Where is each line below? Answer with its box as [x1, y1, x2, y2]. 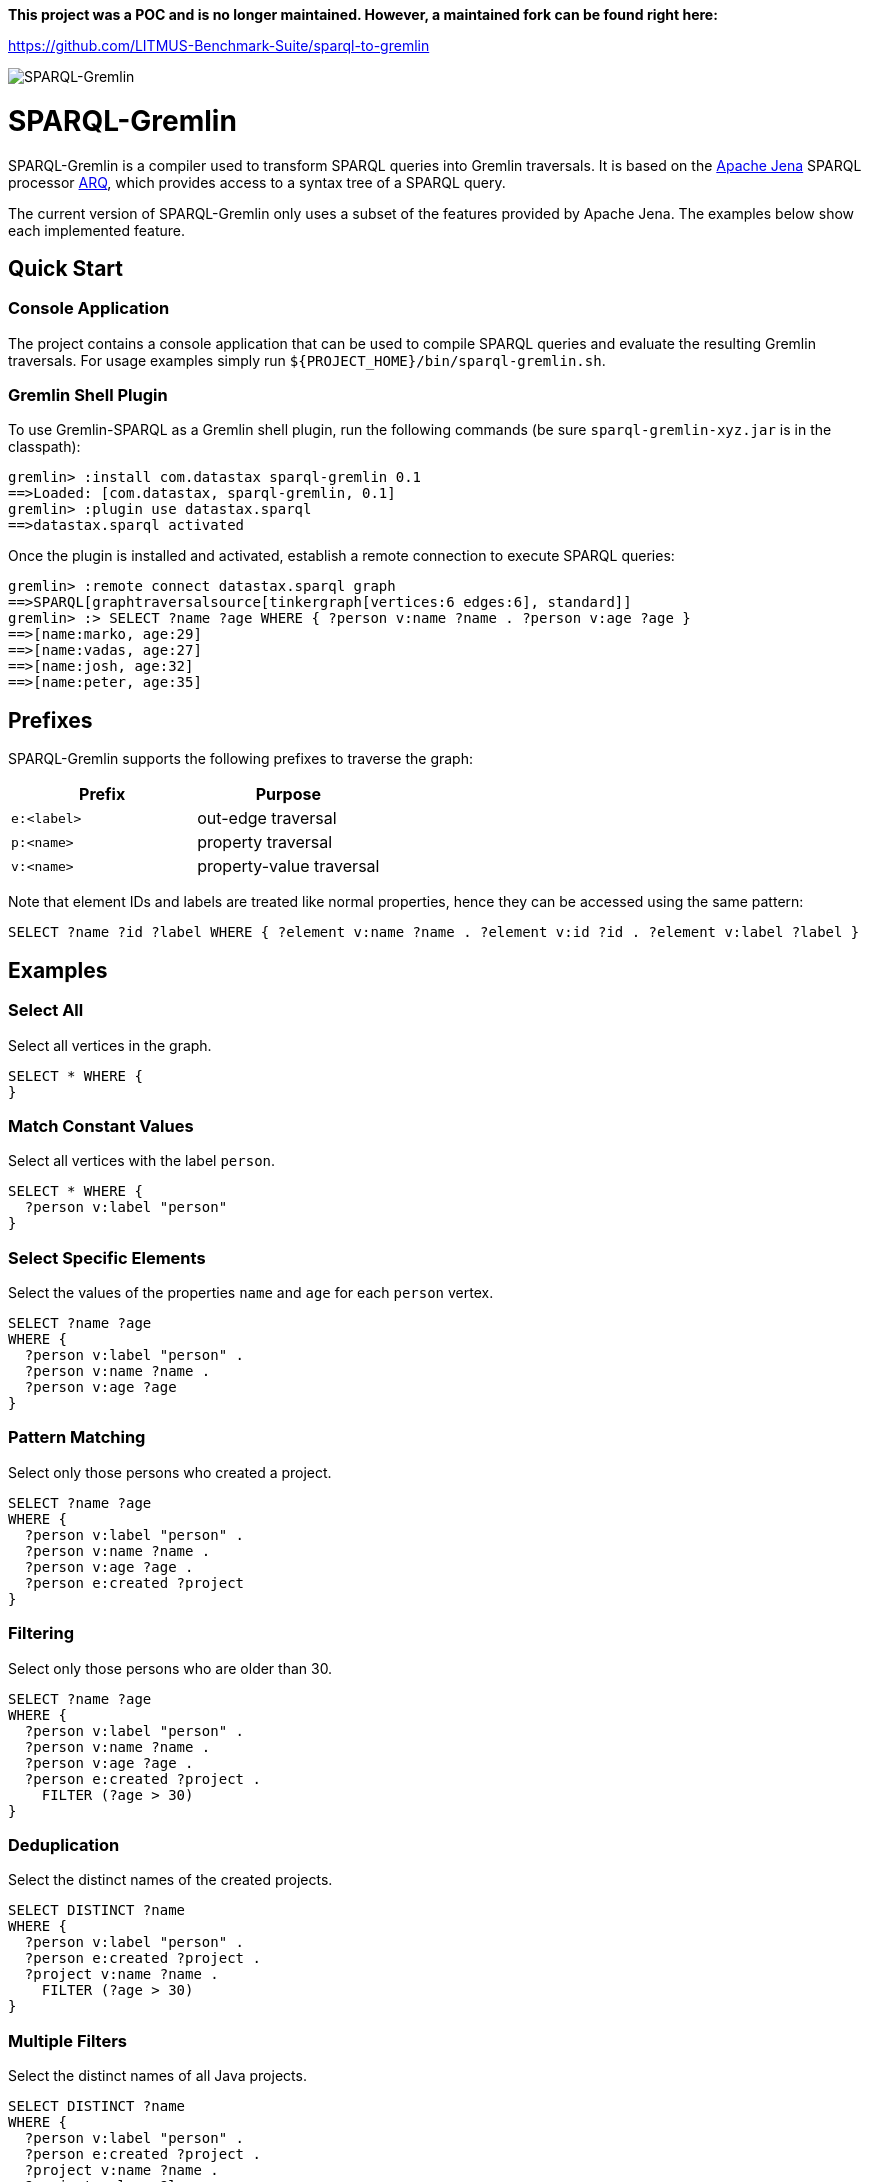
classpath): [8, 438, 81, 456]
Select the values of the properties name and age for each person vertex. [8, 1284, 494, 1302]
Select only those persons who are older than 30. [8, 1659, 333, 1677]
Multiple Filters [8, 2030, 127, 2051]
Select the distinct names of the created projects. [8, 1871, 333, 1889]
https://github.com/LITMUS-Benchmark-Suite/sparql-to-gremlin [8, 37, 430, 54]
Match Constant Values [8, 1115, 194, 1136]
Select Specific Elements [8, 1247, 206, 1268]
